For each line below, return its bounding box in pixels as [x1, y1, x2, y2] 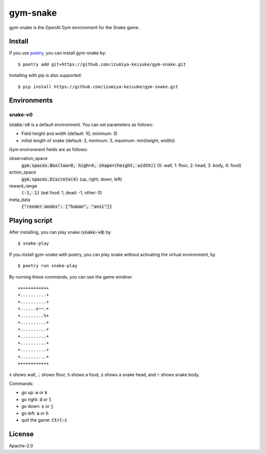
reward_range [9, 183, 37, 189]
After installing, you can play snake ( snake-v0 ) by [9, 229, 111, 235]
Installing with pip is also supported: [9, 73, 82, 78]
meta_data [9, 197, 30, 202]
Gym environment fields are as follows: [9, 146, 88, 152]
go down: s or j [21, 404, 53, 409]
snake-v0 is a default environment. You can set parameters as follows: [9, 122, 154, 127]
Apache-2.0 [9, 443, 33, 449]
